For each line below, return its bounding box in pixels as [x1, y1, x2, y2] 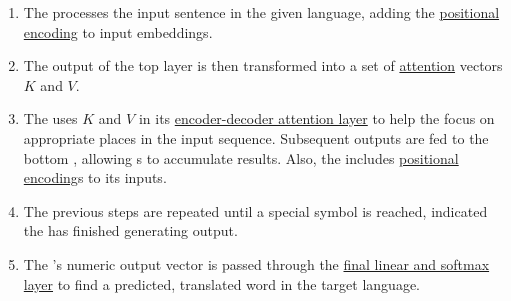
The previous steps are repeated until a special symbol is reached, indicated [23, 200, 488, 221]
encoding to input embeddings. [23, 21, 213, 42]
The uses [23, 108, 78, 129]
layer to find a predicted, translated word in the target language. [23, 273, 420, 294]
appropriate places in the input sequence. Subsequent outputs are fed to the [23, 127, 489, 148]
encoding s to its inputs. [23, 167, 167, 188]
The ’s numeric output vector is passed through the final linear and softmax [23, 253, 490, 274]
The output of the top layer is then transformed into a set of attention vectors [23, 55, 503, 76]
